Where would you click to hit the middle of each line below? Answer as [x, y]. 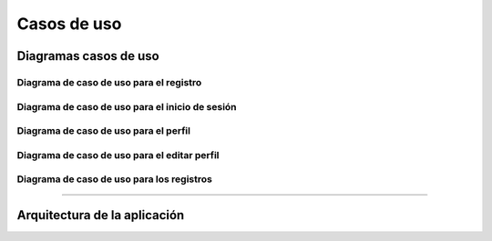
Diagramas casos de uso [88, 56]
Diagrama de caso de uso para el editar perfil [118, 155]
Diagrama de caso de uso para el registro [109, 82]
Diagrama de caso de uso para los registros [115, 179]
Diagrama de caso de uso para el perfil [104, 131]
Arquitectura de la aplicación [101, 215]
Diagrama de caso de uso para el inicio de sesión [127, 106]
